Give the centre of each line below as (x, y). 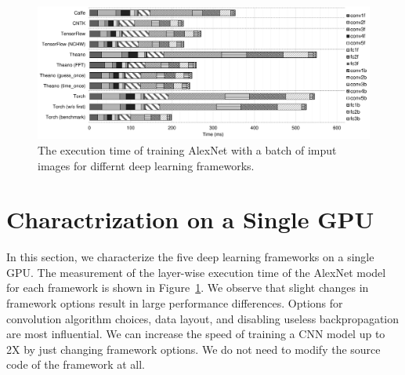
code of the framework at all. (76, 364)
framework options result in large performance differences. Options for (175, 303)
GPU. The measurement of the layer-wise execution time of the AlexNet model (196, 272)
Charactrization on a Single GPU (190, 219)
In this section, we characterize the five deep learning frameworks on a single (190, 257)
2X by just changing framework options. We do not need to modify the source (193, 349)
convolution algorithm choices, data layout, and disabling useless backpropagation (203, 318)
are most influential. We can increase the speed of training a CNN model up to (196, 334)
